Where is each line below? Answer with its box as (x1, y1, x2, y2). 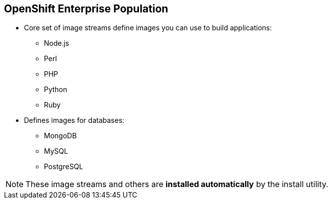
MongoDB (44, 131, 77, 140)
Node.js (44, 39, 69, 48)
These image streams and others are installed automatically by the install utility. (25, 179, 329, 190)
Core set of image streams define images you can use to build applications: (24, 23, 272, 32)
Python (44, 85, 67, 94)
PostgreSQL (44, 162, 83, 171)
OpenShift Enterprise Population (4, 2, 168, 15)
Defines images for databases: (24, 116, 125, 125)
